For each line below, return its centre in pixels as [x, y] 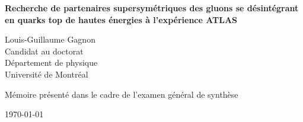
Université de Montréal [47, 74]
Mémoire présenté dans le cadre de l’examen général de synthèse [122, 94]
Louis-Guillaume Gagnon [50, 39]
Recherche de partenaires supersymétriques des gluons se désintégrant [152, 8]
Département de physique [51, 62]
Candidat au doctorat [44, 51]
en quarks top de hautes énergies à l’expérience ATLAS [121, 19]
